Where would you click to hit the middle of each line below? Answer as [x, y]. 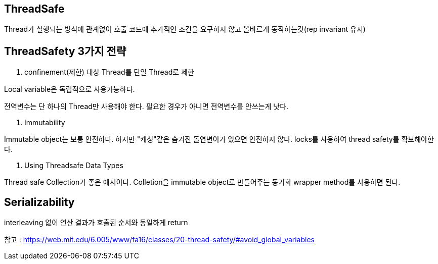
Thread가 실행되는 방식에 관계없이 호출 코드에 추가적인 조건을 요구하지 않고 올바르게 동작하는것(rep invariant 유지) [185, 29]
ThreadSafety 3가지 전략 [65, 51]
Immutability [45, 123]
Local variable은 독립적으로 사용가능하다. [70, 89]
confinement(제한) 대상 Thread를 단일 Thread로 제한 [109, 72]
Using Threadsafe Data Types [74, 166]
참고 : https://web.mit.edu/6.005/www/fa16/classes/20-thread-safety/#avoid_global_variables [159, 240]
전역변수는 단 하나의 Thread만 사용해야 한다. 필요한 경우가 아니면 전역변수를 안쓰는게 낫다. [146, 107]
